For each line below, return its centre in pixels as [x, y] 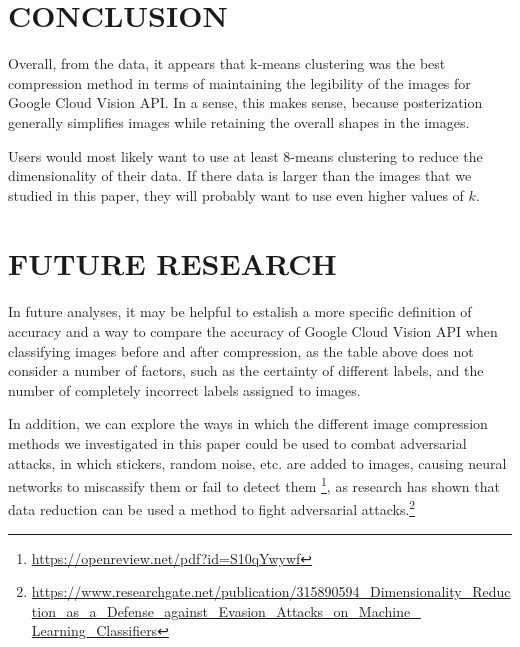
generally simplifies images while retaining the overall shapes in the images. [239, 121]
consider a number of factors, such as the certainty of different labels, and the [246, 370]
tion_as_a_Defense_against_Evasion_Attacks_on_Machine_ [226, 610]
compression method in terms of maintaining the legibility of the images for [239, 82]
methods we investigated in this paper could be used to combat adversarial [237, 442]
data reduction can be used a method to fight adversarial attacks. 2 [212, 508]
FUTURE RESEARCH [172, 263]
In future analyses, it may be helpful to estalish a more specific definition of [240, 311]
